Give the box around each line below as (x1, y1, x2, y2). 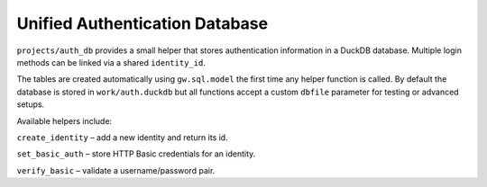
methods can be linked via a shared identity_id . (16, 57, 207, 67)
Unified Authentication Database (16, 13, 269, 33)
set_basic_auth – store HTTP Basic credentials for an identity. (16, 148, 256, 159)
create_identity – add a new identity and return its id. (16, 131, 229, 143)
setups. (16, 99, 45, 110)
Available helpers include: (16, 115, 113, 126)
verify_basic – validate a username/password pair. (16, 165, 216, 175)
